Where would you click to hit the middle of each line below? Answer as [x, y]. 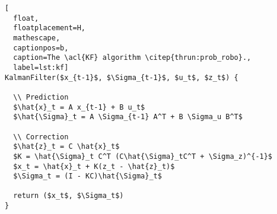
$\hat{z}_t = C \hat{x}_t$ [66, 147]
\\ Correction [41, 137]
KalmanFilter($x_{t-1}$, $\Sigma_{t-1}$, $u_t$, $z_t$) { [122, 77]
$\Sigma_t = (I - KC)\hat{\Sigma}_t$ [87, 176]
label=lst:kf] [41, 67]
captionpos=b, [41, 48]
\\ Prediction [41, 97]
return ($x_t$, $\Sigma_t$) [69, 196]
